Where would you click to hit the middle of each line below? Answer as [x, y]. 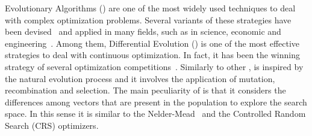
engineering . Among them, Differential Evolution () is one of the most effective [152, 43]
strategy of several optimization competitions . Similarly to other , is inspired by [154, 66]
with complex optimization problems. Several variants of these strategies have [148, 19]
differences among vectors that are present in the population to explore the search [156, 102]
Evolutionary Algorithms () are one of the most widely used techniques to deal [150, 8]
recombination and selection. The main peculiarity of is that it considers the [145, 90]
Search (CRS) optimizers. [52, 125]
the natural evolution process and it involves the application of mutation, [140, 78]
